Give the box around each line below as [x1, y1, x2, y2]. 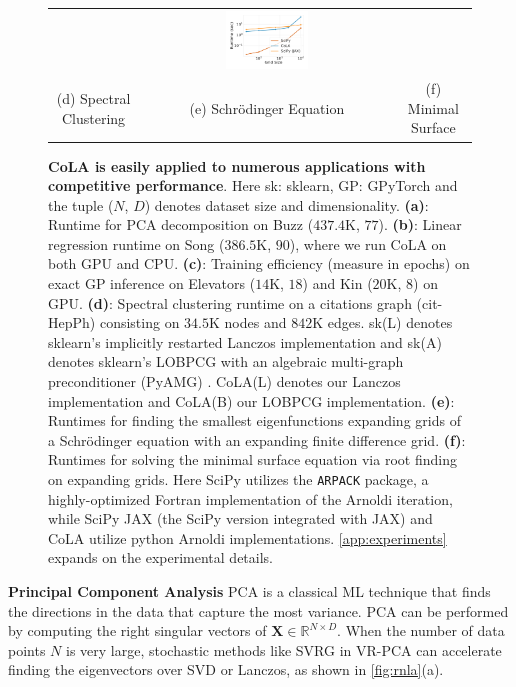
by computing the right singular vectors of [8, 620, 267, 641]
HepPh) [48, 312, 96, 333]
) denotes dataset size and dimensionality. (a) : [144, 194, 429, 215]
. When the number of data [337, 620, 505, 641]
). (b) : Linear [378, 214, 462, 235]
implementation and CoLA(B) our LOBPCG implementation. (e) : [48, 390, 455, 411]
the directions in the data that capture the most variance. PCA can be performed [8, 600, 509, 621]
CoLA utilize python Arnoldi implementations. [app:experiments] [48, 527, 447, 548]
